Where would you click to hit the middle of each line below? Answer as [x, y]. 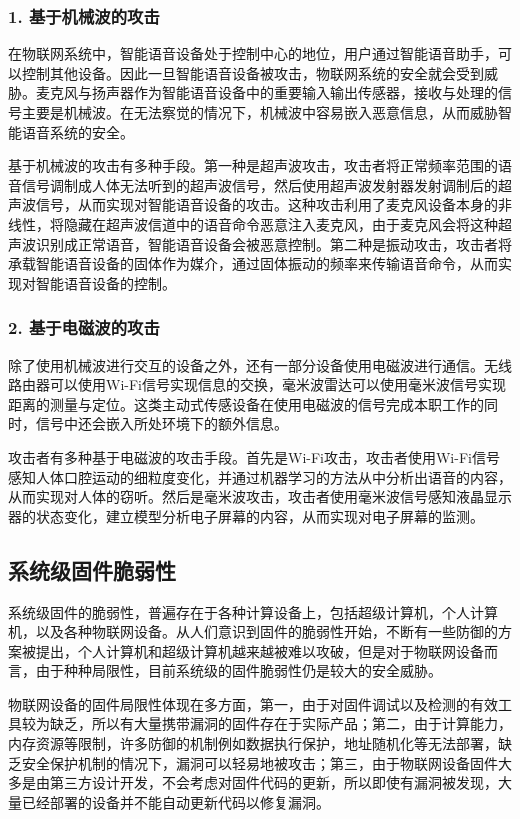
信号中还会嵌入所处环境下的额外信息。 [161, 423]
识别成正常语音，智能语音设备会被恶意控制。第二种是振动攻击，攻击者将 [273, 243]
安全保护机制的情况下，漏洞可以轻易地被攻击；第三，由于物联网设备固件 [259, 762]
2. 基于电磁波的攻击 [84, 327]
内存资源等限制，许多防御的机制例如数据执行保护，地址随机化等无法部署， [253, 743]
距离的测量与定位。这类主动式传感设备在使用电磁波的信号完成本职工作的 [246, 403]
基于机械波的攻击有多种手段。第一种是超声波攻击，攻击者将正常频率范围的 [253, 165]
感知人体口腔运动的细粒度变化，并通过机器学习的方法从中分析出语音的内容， [260, 476]
